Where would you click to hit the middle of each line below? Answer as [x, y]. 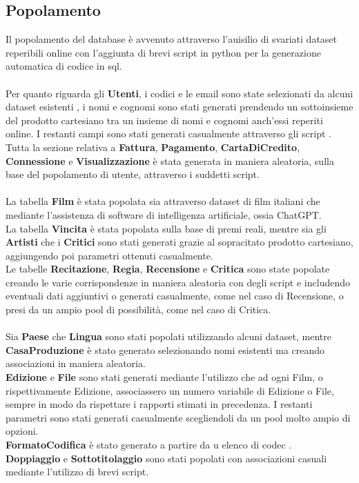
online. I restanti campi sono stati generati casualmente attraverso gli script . [168, 134]
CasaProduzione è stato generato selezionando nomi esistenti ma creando [165, 349]
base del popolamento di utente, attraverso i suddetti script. [133, 174]
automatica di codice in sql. [64, 66]
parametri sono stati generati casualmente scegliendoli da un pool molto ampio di [178, 417]
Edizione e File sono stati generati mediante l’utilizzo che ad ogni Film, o [164, 377]
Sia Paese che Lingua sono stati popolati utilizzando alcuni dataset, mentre [168, 336]
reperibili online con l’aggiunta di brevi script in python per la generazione [163, 52]
